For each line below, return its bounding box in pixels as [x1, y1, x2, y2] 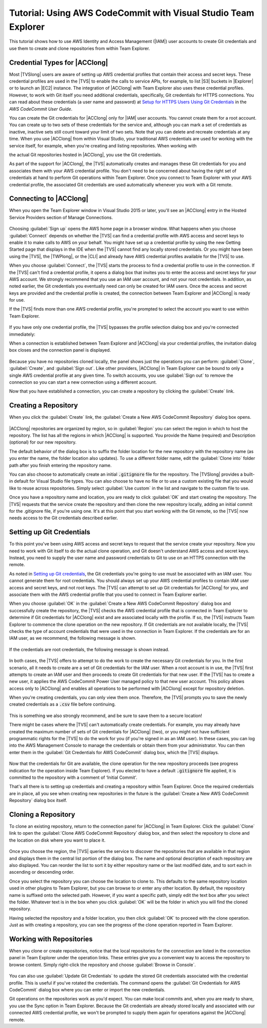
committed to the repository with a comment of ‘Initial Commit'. [9, 774, 138, 780]
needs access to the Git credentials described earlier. [9, 515, 118, 521]
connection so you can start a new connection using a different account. [9, 379, 157, 385]
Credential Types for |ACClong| [9, 58, 108, 67]
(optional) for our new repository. [9, 439, 77, 445]
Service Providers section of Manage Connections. [9, 214, 113, 220]
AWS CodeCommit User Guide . [9, 106, 73, 112]
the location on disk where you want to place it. [9, 837, 106, 843]
